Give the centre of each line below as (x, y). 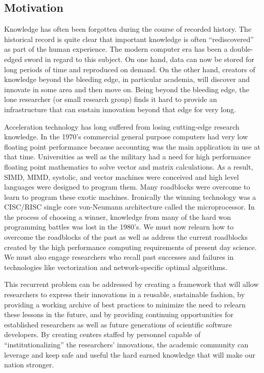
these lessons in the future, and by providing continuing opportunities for (119, 314)
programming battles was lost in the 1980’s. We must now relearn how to (119, 227)
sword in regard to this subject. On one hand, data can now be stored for (139, 59)
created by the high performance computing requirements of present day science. (130, 247)
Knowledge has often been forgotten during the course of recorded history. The (128, 29)
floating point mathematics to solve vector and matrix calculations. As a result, (129, 166)
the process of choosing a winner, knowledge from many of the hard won (118, 216)
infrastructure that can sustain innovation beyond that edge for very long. (120, 109)
